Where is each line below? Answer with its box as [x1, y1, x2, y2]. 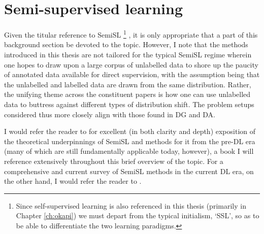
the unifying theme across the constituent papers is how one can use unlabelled [4, 89, 251, 99]
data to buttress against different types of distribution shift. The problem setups [4, 98, 254, 109]
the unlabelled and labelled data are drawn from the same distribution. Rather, [4, 79, 251, 89]
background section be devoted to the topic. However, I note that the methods [4, 39, 248, 50]
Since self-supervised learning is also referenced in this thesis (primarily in [16, 200, 246, 211]
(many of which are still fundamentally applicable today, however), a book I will [4, 146, 254, 156]
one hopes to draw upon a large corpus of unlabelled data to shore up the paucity [4, 59, 258, 70]
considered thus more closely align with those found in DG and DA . [4, 109, 215, 119]
